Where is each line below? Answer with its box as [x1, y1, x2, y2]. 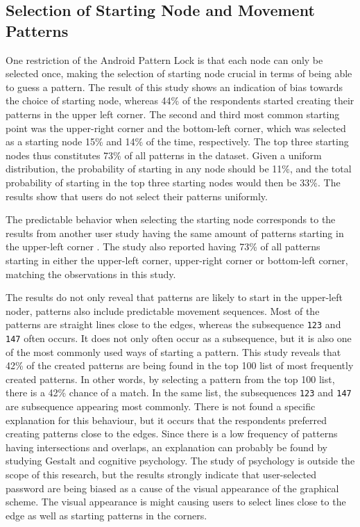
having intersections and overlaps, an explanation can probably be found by [6, 439, 327, 454]
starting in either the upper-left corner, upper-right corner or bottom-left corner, [6, 252, 348, 267]
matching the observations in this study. [6, 266, 176, 281]
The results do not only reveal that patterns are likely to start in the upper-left [6, 290, 343, 305]
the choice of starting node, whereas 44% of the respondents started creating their [6, 93, 354, 108]
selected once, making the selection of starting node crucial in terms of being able [6, 66, 352, 81]
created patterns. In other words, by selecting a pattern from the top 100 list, [6, 371, 335, 386]
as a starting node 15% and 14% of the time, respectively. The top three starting [6, 134, 349, 149]
